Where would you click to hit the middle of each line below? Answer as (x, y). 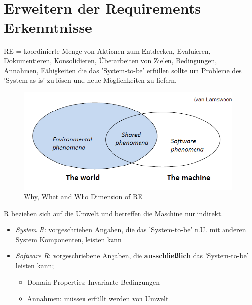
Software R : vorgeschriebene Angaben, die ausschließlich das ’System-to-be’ (132, 256)
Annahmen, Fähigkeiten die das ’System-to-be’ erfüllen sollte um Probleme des (123, 70)
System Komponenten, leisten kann (69, 239)
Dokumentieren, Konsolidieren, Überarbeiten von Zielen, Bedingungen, (111, 60)
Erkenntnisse (48, 27)
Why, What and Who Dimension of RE (83, 197)
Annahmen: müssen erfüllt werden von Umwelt (98, 298)
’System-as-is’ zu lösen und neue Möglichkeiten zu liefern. (90, 80)
